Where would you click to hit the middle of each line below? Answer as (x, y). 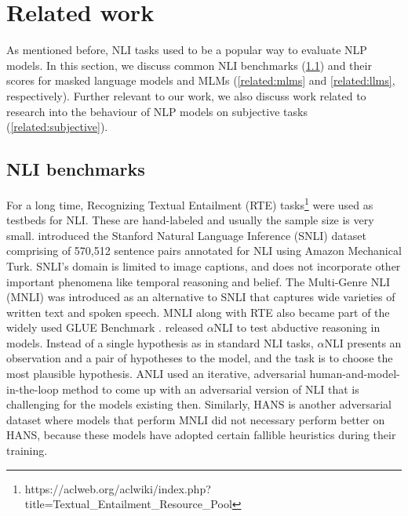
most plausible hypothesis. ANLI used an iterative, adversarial (156, 374)
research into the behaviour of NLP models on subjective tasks (157, 111)
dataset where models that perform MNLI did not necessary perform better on (196, 419)
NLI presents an (363, 342)
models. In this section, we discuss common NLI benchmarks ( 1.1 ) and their (189, 65)
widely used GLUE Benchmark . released (105, 327)
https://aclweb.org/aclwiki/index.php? (118, 488)
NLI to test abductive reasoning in (297, 327)
